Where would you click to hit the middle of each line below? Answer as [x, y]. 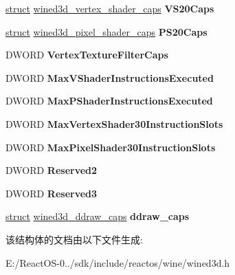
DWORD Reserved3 [52, 193]
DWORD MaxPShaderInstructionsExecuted [109, 101]
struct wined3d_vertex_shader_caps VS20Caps [110, 8]
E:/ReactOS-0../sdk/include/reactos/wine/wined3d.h [118, 262]
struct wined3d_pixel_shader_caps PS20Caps [107, 31]
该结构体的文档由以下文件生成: [74, 239]
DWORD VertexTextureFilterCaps [87, 55]
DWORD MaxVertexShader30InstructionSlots [114, 123]
